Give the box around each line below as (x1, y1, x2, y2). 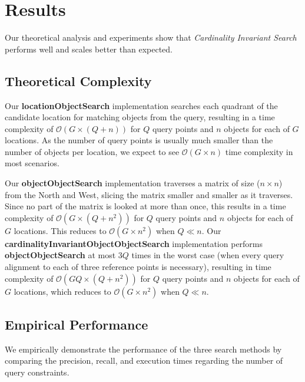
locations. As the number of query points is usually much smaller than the (5, 134, 273, 146)
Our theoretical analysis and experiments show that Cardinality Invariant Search (5, 31, 297, 44)
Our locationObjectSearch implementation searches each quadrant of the (5, 99, 278, 111)
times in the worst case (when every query (131, 249, 284, 261)
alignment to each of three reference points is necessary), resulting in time (5, 261, 271, 273)
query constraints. (5, 366, 69, 378)
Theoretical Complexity (5, 71, 152, 90)
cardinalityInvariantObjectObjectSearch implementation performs (5, 237, 263, 249)
